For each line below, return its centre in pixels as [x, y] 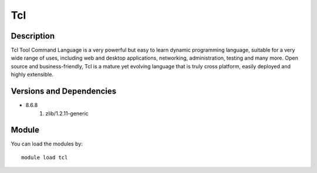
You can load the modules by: [47, 144]
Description [33, 36]
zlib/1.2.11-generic [67, 113]
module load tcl [45, 157]
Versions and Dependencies [64, 91]
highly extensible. [32, 75]
